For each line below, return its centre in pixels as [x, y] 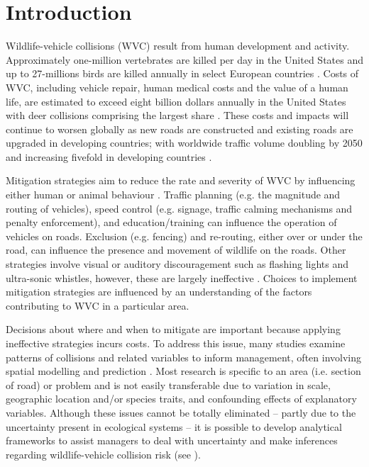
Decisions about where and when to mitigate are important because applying [173, 329]
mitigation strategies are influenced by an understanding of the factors [159, 292]
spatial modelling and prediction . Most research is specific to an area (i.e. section [183, 371]
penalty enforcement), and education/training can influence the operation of [171, 222]
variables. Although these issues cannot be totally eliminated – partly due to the [181, 412]
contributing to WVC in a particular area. [98, 305]
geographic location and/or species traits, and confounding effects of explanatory [181, 399]
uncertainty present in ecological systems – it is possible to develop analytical [174, 426]
